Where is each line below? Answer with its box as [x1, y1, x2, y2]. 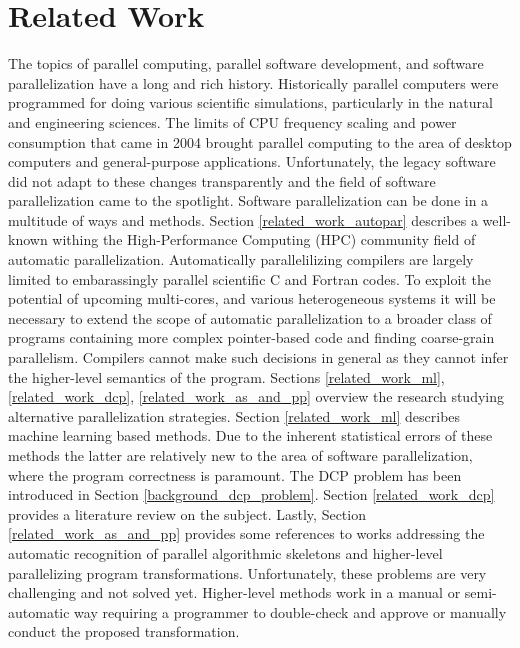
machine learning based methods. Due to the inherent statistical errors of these [8, 425, 493, 446]
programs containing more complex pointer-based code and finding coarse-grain [8, 327, 495, 348]
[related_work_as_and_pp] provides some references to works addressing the [8, 523, 485, 544]
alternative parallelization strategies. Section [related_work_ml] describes [8, 405, 461, 426]
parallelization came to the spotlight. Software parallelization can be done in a [8, 190, 489, 211]
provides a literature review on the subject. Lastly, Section [8, 503, 366, 524]
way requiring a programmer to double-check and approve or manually [74, 601, 507, 622]
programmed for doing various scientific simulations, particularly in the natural [8, 92, 493, 113]
